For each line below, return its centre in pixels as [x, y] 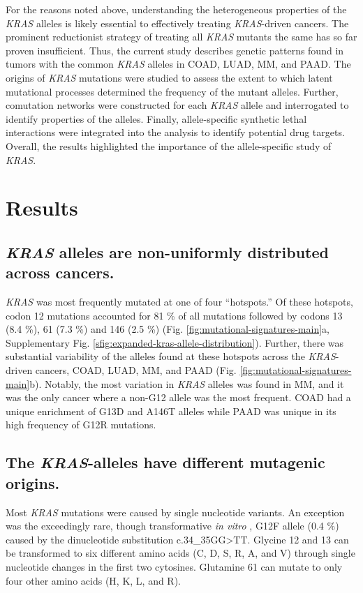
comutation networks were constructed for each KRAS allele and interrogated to [177, 105]
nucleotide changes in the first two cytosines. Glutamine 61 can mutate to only [174, 566]
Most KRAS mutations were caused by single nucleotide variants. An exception [175, 512]
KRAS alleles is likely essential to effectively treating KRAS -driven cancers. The [177, 23]
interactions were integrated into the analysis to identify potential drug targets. [175, 132]
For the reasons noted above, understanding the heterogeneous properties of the [176, 9]
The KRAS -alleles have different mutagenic [165, 462]
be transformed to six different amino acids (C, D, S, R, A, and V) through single [180, 553]
